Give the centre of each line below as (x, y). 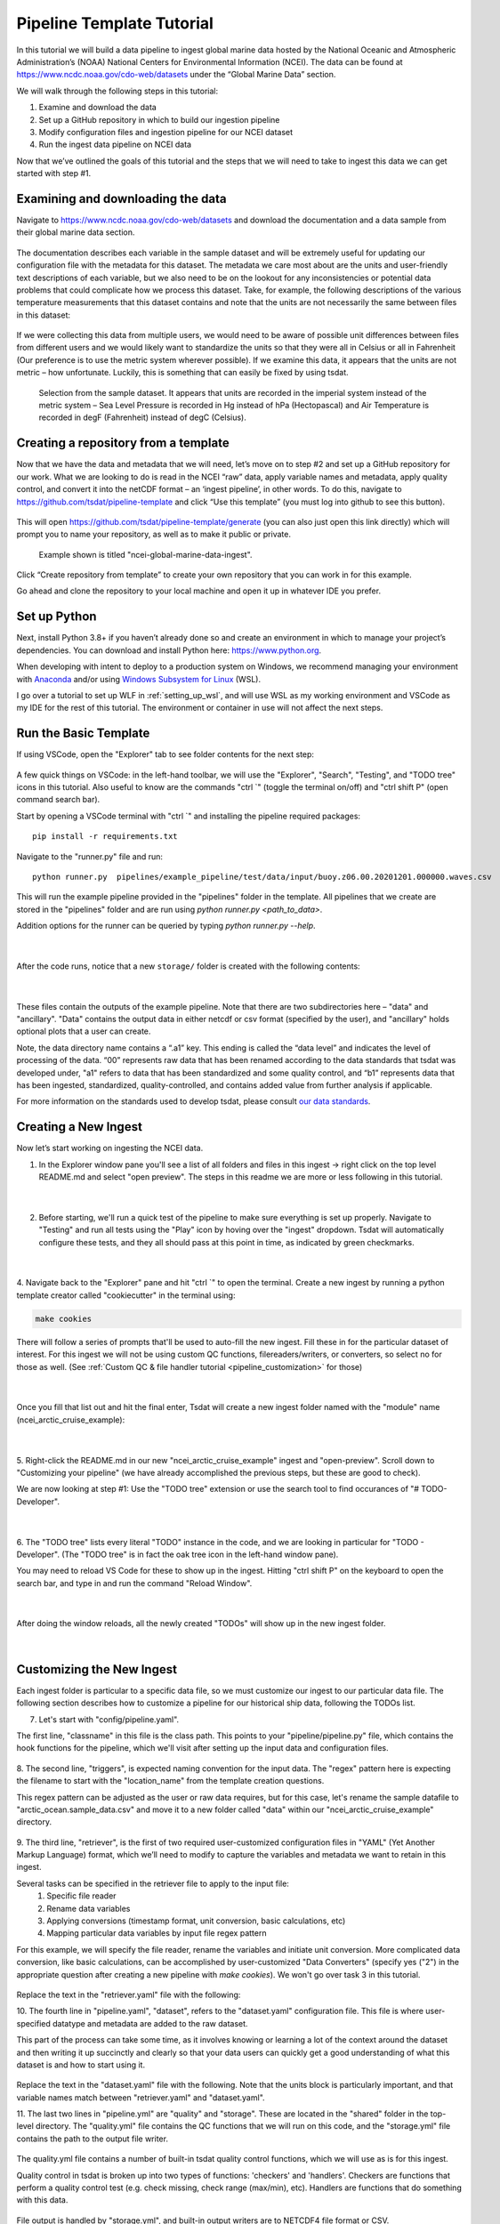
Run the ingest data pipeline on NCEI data (115, 145)
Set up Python (56, 617)
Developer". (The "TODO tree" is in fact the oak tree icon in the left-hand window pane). (177, 1554)
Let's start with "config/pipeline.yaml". (109, 1719)
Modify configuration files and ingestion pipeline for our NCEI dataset (166, 132)
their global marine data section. (76, 232)
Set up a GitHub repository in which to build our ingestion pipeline (159, 119)
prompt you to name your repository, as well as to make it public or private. (153, 535)
